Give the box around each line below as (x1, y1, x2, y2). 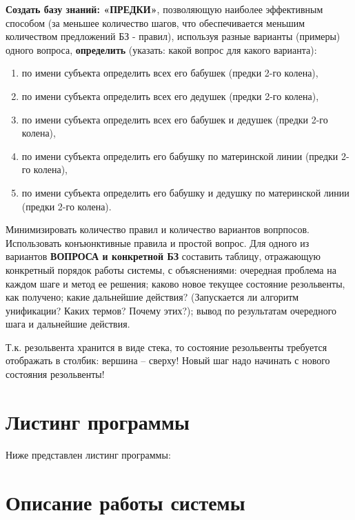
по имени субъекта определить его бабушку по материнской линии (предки (21, 148, 338, 163)
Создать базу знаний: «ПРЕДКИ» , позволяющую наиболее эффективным (6, 2, 323, 16)
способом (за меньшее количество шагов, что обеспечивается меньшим (6, 15, 305, 30)
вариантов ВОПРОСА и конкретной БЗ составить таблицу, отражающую (6, 249, 321, 263)
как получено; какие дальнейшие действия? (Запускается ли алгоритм (6, 290, 299, 304)
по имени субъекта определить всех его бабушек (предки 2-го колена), (21, 66, 318, 80)
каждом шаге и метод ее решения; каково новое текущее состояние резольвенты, (6, 276, 345, 290)
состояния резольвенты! (6, 367, 105, 381)
